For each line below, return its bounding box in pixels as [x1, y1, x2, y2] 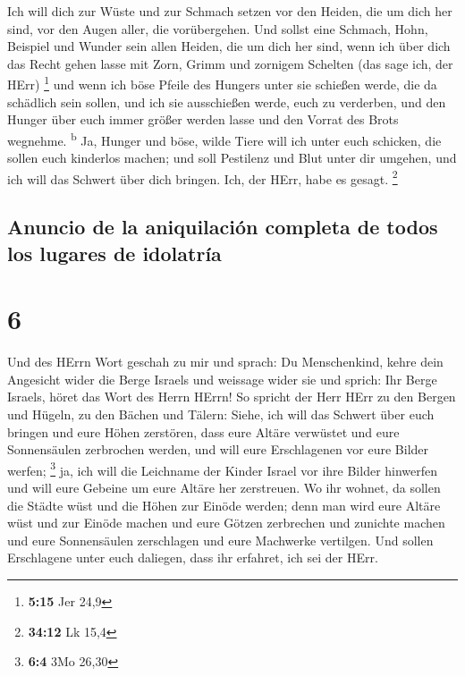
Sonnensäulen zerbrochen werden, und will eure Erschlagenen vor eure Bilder [7, 440, 429, 459]
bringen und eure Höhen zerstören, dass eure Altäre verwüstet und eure [7, 422, 400, 441]
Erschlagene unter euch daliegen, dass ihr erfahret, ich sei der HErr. [7, 548, 378, 567]
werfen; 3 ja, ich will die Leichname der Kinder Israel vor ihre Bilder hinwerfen [7, 458, 438, 479]
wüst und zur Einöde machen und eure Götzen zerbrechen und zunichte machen [7, 513, 445, 532]
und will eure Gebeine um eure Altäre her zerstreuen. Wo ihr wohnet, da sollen [7, 478, 441, 497]
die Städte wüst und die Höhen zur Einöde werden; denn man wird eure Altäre [7, 495, 441, 514]
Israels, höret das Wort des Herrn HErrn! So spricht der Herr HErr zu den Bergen [7, 387, 456, 406]
